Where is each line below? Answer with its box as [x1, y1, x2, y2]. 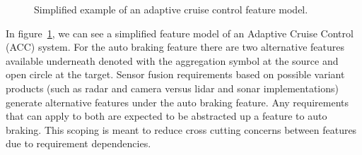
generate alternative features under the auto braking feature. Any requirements [6, 94, 349, 109]
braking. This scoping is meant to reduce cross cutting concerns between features [6, 122, 357, 137]
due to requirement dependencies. [6, 136, 151, 151]
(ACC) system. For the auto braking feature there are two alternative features [6, 39, 345, 54]
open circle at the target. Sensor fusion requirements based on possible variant [6, 67, 345, 82]
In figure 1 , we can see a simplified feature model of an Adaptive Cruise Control [6, 25, 354, 40]
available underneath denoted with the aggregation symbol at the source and [6, 53, 339, 68]
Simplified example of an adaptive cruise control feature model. [34, 2, 308, 16]
